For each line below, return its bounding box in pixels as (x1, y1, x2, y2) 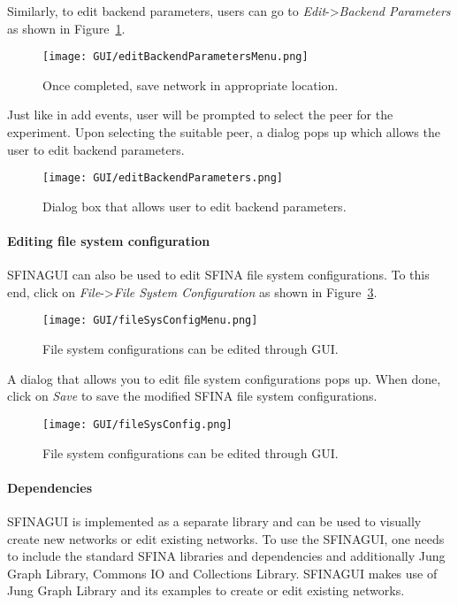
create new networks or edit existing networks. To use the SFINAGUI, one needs (7, 529, 445, 548)
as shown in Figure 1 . (7, 19, 126, 37)
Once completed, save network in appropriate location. (42, 75, 339, 94)
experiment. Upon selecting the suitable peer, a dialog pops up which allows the (7, 123, 440, 142)
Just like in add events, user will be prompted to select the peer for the (7, 105, 393, 124)
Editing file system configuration (7, 232, 210, 250)
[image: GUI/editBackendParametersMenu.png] (42, 50, 309, 64)
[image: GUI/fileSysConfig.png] (42, 417, 233, 431)
